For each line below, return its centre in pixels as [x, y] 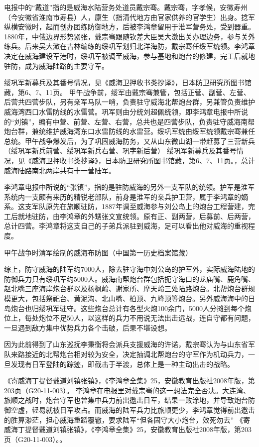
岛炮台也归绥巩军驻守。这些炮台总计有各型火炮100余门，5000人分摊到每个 [124, 308]
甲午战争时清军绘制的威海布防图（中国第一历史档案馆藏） [98, 252]
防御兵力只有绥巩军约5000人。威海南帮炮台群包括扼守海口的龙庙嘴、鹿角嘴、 [129, 279]
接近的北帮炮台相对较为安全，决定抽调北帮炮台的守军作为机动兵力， [136, 354]
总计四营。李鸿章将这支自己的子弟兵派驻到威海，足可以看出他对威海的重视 [126, 226]
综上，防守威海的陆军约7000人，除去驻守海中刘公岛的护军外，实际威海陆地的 [129, 269]
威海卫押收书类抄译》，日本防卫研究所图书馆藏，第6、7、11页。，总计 [143, 160]
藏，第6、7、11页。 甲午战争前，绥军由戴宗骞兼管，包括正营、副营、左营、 [127, 92]
